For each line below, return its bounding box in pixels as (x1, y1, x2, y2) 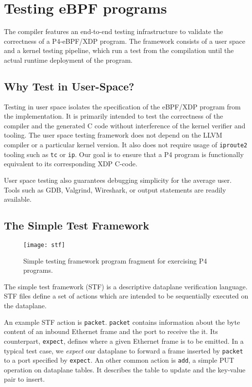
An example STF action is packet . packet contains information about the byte (4, 317, 240, 327)
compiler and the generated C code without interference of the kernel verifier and (4, 120, 246, 130)
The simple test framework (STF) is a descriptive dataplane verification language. (4, 281, 248, 291)
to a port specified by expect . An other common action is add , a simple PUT (4, 355, 235, 365)
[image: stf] (23, 241, 65, 248)
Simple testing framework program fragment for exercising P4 (23, 255, 207, 265)
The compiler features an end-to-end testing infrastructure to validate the (4, 26, 223, 36)
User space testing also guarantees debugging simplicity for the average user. (4, 175, 232, 185)
